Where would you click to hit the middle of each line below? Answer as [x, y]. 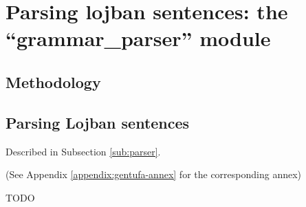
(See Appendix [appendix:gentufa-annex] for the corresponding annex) [154, 174]
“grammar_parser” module [138, 38]
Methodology [53, 81]
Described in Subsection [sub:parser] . [83, 151]
